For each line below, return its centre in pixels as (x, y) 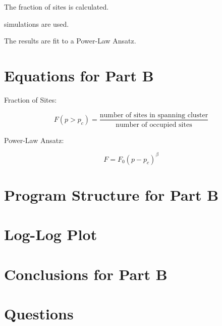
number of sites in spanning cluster (154, 115)
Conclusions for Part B (86, 274)
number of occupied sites (154, 125)
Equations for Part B (79, 75)
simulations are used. (37, 24)
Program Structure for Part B (112, 194)
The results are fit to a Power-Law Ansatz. (70, 41)
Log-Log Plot (51, 234)
